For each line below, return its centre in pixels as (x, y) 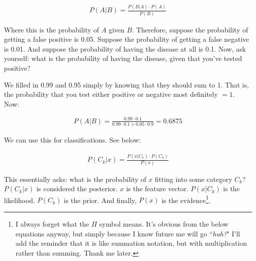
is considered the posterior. (77, 188)
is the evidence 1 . (186, 199)
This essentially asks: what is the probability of (75, 179)
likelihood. (20, 200)
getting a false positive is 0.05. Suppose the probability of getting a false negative (127, 39)
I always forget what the (52, 223)
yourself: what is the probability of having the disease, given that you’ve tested (123, 58)
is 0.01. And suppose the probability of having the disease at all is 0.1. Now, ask (125, 48)
